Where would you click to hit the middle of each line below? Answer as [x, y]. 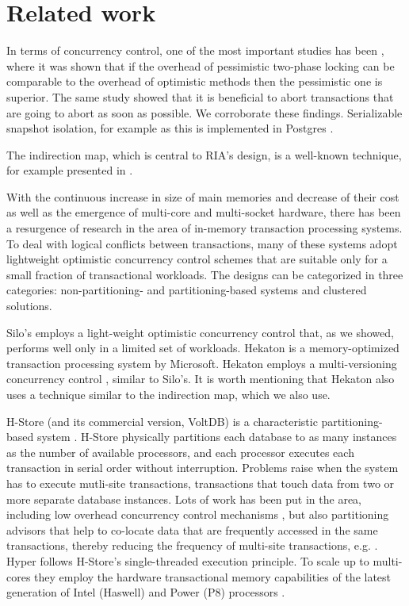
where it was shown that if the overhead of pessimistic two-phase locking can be [201, 65]
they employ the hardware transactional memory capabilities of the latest [213, 576]
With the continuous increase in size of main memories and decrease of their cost [203, 196]
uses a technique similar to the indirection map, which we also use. [168, 394]
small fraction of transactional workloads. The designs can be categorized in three [205, 274]
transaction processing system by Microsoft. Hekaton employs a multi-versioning [202, 363]
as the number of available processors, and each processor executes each [180, 452]
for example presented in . [70, 170]
